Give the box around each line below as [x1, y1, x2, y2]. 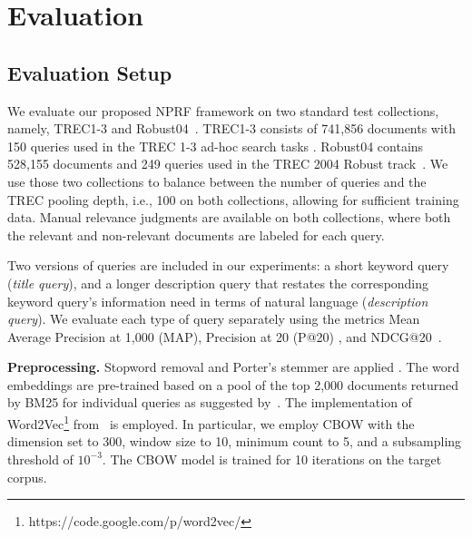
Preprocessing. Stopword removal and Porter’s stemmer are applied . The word [7, 357, 459, 376]
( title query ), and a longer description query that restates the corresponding [7, 273, 429, 292]
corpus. [7, 467, 47, 486]
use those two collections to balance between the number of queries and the [7, 171, 427, 190]
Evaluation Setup [7, 58, 172, 86]
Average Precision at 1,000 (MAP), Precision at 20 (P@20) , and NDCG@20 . [7, 327, 442, 346]
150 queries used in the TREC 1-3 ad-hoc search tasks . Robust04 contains [7, 136, 424, 155]
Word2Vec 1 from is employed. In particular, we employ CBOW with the [7, 412, 415, 433]
